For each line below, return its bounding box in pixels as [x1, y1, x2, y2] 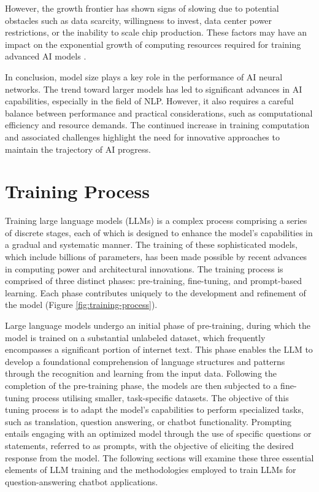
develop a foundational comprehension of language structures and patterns [5, 355, 285, 367]
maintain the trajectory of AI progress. [5, 142, 151, 155]
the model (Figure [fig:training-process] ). [5, 298, 158, 311]
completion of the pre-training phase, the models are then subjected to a [5, 379, 278, 391]
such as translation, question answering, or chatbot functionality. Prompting [5, 415, 292, 428]
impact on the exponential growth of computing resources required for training [5, 37, 301, 50]
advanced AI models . [5, 50, 86, 63]
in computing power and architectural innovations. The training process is [5, 262, 283, 275]
